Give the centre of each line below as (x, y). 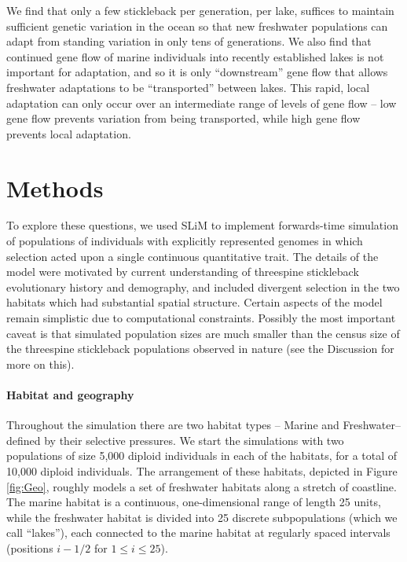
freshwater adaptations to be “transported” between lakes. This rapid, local (188, 87)
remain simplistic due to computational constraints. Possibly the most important (201, 318)
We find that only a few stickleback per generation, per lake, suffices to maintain (200, 10)
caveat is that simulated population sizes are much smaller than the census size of (203, 333)
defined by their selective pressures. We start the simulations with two (175, 440)
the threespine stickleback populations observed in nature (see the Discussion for (200, 349)
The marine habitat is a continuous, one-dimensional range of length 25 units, (194, 502)
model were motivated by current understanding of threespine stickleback (183, 272)
